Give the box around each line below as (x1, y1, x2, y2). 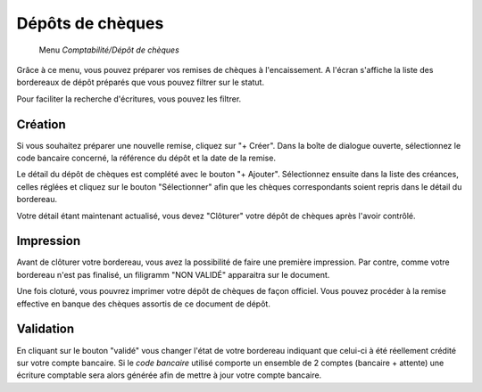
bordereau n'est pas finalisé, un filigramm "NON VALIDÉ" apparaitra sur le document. (16, 269, 330, 280)
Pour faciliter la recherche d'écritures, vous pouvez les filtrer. (16, 94, 242, 104)
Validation (16, 322, 75, 337)
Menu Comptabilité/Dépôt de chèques (38, 45, 180, 55)
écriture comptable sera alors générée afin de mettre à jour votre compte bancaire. (16, 370, 322, 380)
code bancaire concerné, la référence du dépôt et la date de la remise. (16, 152, 277, 164)
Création (16, 117, 66, 132)
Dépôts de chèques (16, 13, 164, 33)
